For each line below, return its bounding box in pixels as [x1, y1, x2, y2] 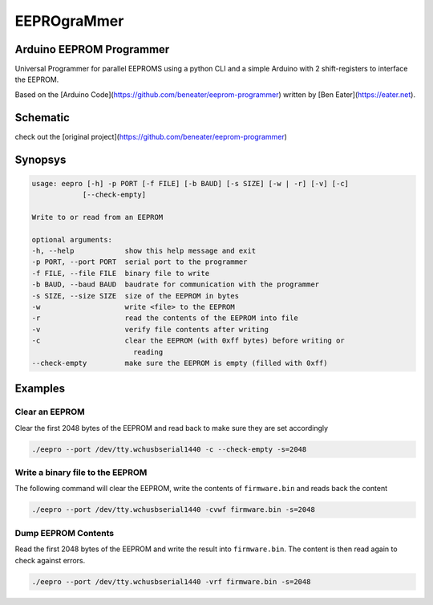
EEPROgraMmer [14, 12, 124, 30]
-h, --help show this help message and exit [31, 246, 257, 256]
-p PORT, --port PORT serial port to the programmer [31, 258, 248, 266]
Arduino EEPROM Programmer [14, 43, 170, 56]
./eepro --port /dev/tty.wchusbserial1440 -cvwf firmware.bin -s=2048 [31, 506, 316, 514]
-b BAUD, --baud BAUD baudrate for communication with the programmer [31, 280, 320, 289]
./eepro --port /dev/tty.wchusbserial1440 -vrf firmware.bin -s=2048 [31, 577, 311, 586]
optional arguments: [31, 235, 112, 244]
